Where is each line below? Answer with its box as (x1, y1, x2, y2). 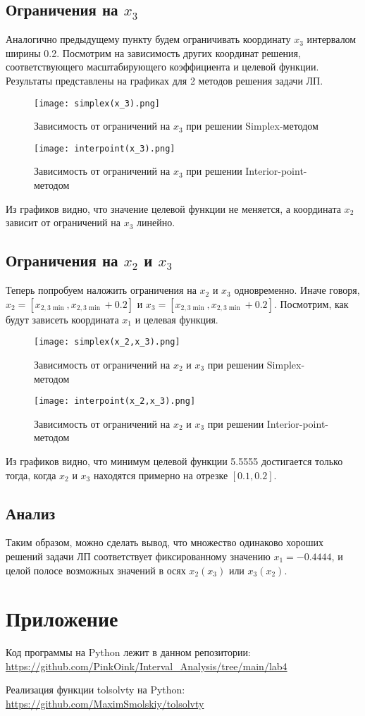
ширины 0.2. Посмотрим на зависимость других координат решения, (6, 45, 301, 60)
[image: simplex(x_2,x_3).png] (34, 337, 180, 347)
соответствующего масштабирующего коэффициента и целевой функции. (6, 59, 319, 74)
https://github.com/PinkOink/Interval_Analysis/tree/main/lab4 (6, 658, 287, 673)
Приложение (6, 604, 118, 633)
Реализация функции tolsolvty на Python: (6, 682, 185, 697)
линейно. (137, 215, 175, 230)
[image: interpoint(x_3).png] (34, 143, 175, 154)
